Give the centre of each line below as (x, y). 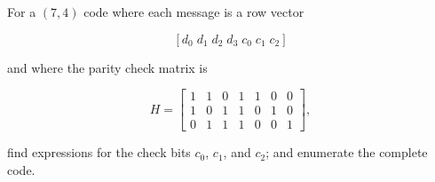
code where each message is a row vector (194, 12)
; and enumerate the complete (347, 152)
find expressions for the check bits (99, 152)
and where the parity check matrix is (107, 67)
